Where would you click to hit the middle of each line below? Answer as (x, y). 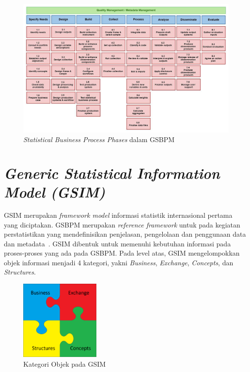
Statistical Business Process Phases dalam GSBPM (99, 139)
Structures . (20, 272)
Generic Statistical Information (112, 173)
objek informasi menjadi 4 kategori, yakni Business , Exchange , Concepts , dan (119, 262)
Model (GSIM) (55, 192)
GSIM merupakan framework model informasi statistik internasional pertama (118, 215)
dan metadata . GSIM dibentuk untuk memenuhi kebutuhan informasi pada (117, 243)
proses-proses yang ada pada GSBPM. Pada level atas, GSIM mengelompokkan (122, 253)
